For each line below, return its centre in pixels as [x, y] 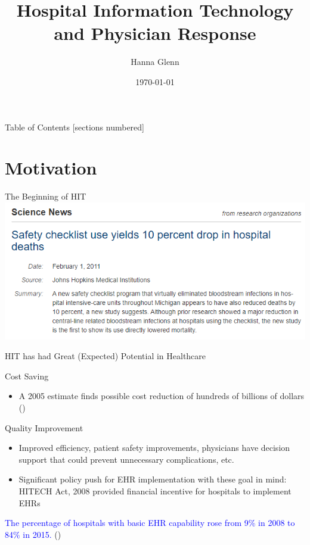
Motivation [51, 168]
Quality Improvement [44, 427]
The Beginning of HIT [46, 196]
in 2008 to [277, 523]
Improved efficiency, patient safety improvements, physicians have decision [154, 448]
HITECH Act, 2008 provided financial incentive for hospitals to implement [155, 491]
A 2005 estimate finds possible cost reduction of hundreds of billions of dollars [162, 396]
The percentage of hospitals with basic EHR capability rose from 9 [127, 523]
